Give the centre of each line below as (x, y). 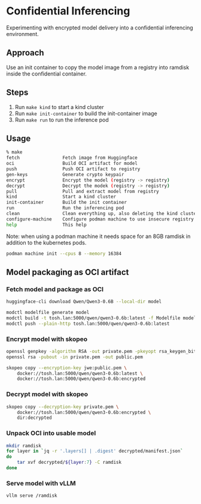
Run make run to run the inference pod (62, 120)
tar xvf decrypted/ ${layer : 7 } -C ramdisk (69, 463)
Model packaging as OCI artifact (68, 272)
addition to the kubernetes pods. (46, 242)
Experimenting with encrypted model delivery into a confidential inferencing (100, 28)
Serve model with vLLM (41, 483)
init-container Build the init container (67, 203)
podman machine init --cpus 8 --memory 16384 (64, 253)
